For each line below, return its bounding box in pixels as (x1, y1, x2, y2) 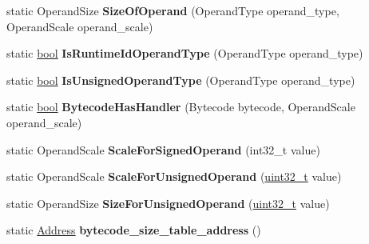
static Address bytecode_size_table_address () (6, 222, 261, 238)
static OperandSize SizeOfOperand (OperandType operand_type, (6, 2, 339, 18)
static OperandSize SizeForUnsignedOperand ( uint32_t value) (6, 194, 330, 211)
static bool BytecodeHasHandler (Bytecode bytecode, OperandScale (6, 98, 355, 115)
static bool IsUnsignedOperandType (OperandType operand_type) (6, 71, 355, 88)
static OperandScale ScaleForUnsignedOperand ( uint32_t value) (6, 168, 342, 185)
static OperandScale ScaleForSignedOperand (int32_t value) (6, 141, 320, 158)
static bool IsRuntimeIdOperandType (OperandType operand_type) (6, 45, 363, 62)
